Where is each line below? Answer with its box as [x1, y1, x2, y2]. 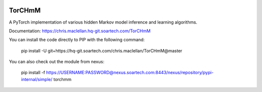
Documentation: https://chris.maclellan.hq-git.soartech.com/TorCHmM [9, 28, 151, 34]
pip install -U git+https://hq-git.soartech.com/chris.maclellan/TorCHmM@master [21, 48, 182, 53]
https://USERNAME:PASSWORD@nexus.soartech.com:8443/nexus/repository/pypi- [46, 70, 213, 76]
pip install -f [21, 70, 46, 76]
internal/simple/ [21, 76, 53, 82]
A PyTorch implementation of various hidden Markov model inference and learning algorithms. [9, 19, 197, 25]
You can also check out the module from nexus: [9, 59, 104, 65]
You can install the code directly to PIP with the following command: [9, 37, 145, 43]
